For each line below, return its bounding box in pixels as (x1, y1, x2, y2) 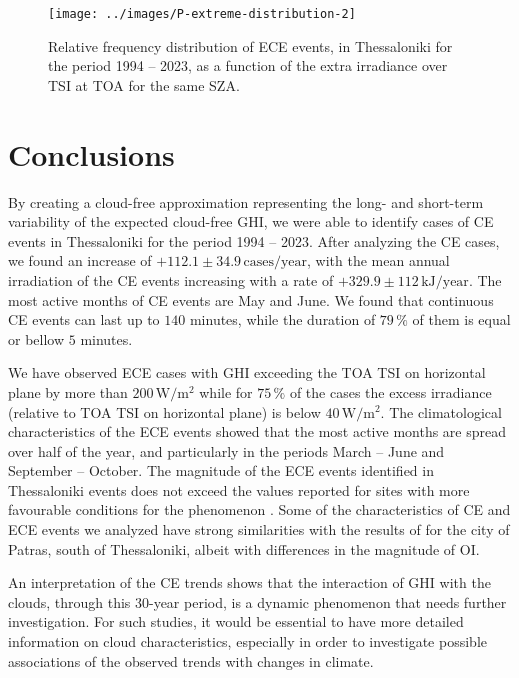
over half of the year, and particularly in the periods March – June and (8, 440, 445, 461)
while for (199, 381, 253, 402)
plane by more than (8, 381, 128, 402)
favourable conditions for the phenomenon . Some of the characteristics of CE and (8, 499, 511, 520)
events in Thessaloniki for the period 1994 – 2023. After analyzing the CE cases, (8, 230, 500, 251)
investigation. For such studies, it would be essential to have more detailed (8, 611, 464, 632)
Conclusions (8, 133, 175, 174)
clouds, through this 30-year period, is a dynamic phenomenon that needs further (8, 591, 507, 612)
